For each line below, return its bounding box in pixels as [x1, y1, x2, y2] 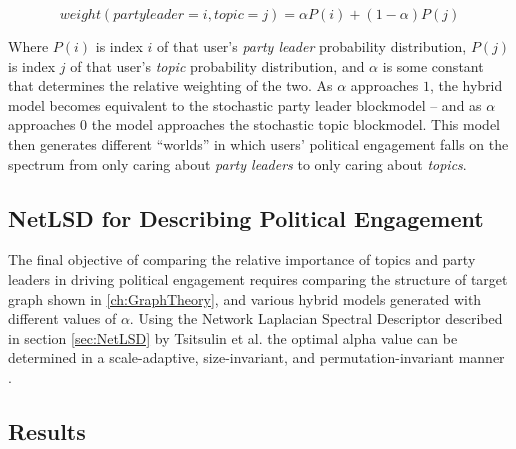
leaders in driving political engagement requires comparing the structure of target [8, 268, 508, 289]
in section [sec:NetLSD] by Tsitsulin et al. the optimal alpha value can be [8, 327, 458, 348]
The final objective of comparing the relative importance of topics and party [8, 249, 476, 270]
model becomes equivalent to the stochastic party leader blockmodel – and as [8, 94, 482, 115]
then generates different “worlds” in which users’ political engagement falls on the [8, 133, 509, 154]
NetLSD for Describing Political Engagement [8, 202, 484, 233]
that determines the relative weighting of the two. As [8, 75, 333, 96]
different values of [8, 308, 117, 329]
